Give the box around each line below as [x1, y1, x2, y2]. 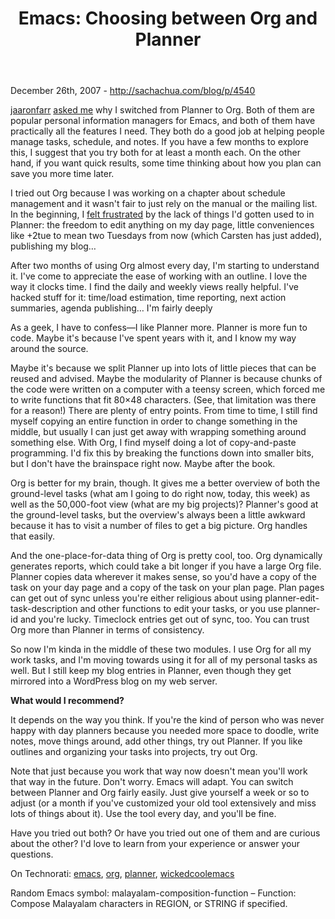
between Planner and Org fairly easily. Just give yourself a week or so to [10, 787, 310, 799]
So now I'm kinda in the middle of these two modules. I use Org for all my [10, 643, 312, 656]
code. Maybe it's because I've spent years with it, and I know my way [10, 332, 297, 344]
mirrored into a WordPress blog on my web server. [10, 675, 218, 687]
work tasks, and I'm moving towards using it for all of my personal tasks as [10, 654, 318, 666]
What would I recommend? [10, 695, 125, 707]
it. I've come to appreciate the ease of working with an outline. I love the [10, 270, 308, 282]
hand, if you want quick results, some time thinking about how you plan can [10, 157, 322, 169]
